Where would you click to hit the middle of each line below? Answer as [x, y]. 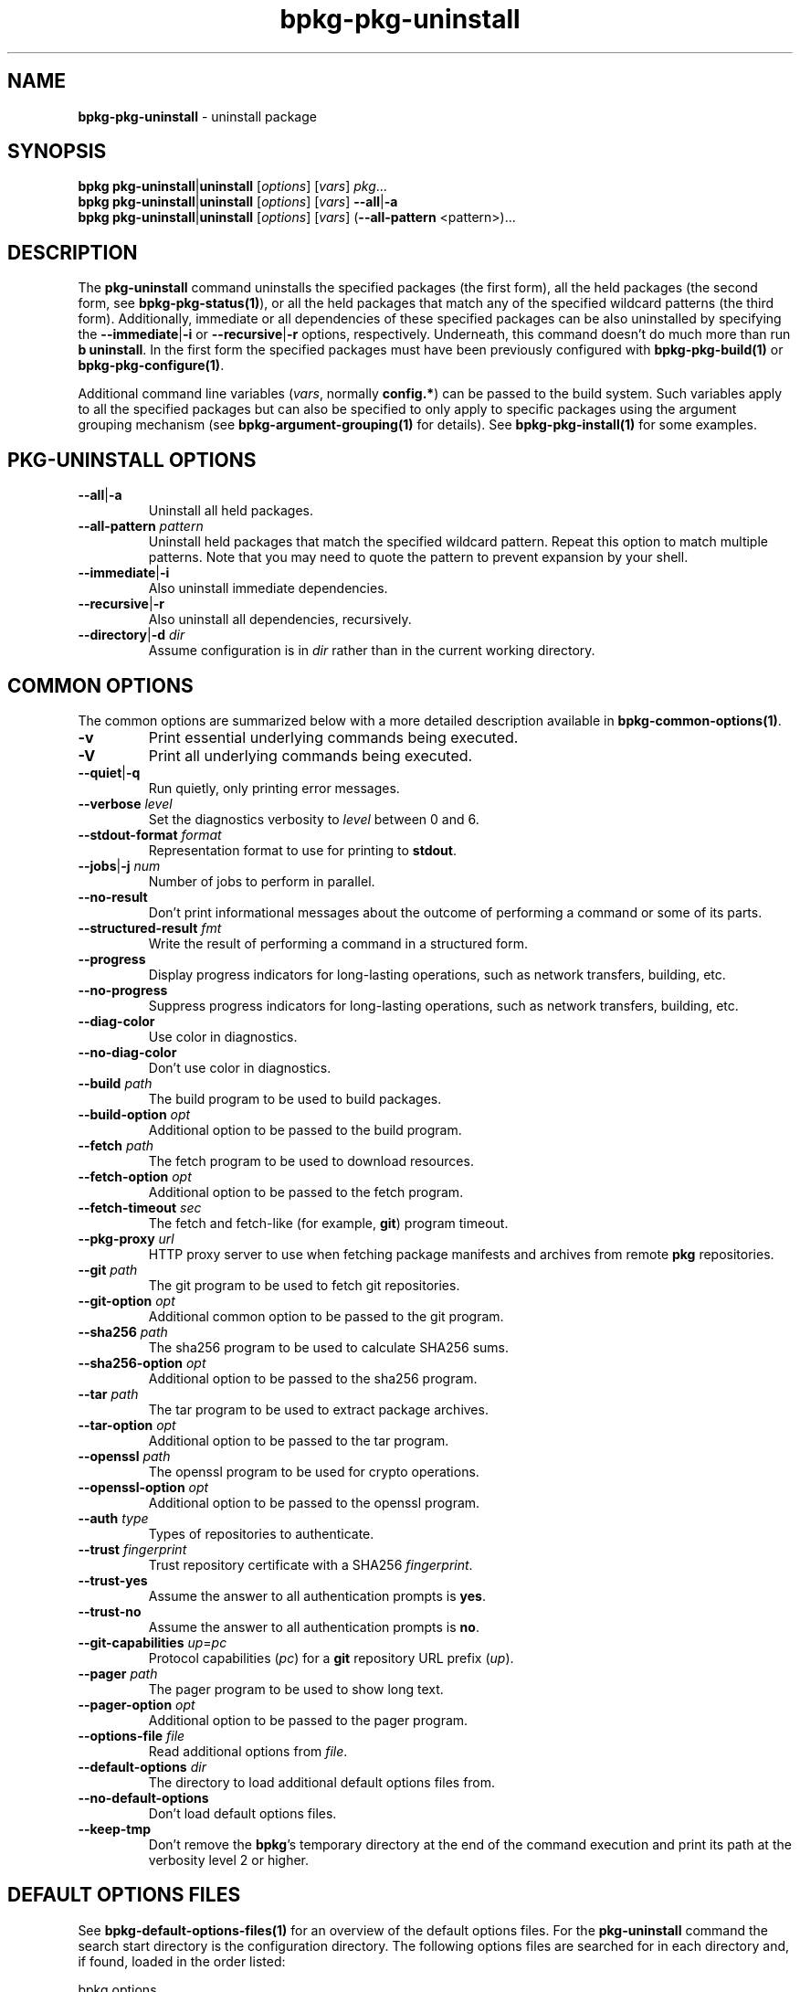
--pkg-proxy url [126, 1238]
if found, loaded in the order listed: [182, 1961]
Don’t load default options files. [242, 1813]
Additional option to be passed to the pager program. [308, 1720]
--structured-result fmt [150, 927]
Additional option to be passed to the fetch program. [306, 1192]
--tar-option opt [127, 1425]
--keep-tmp [115, 1828]
